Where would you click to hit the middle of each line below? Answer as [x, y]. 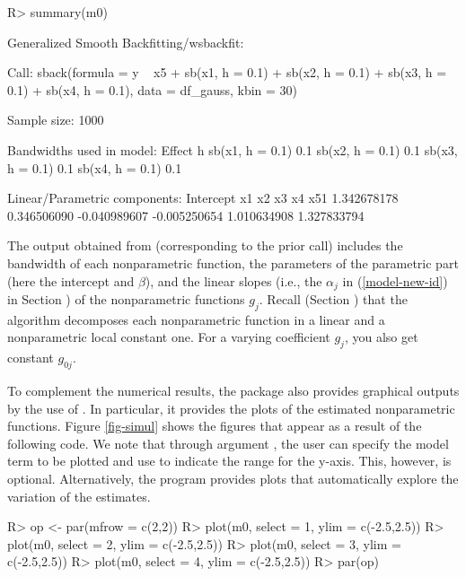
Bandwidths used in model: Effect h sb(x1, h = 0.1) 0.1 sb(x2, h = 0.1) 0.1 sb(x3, [233, 149]
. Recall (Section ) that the [333, 298]
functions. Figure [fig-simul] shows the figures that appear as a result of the [215, 426]
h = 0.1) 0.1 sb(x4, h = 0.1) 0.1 [95, 167]
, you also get [381, 337]
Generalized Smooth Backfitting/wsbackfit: [126, 42]
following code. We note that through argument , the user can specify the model [228, 443]
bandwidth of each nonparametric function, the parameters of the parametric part [233, 262]
